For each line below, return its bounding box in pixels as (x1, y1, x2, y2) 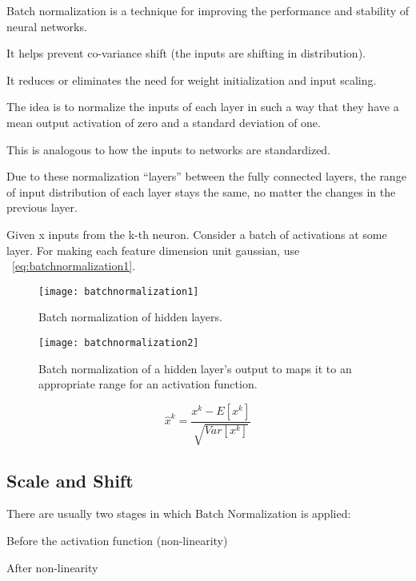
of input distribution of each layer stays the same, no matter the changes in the (6, 183, 396, 200)
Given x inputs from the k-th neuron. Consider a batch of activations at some (6, 225, 387, 242)
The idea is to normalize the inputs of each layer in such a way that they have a (6, 98, 399, 115)
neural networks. (6, 18, 87, 34)
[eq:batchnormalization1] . (12, 257, 136, 274)
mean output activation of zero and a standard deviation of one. (6, 113, 321, 130)
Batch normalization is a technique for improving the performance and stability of (6, 2, 410, 18)
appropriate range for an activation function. (38, 376, 258, 392)
